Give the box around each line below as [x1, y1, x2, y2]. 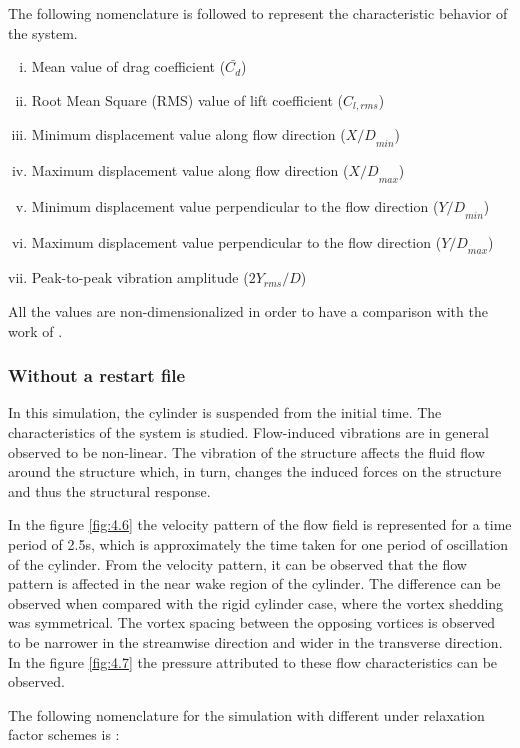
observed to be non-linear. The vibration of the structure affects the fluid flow [8, 441, 485, 462]
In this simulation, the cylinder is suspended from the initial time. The [8, 402, 442, 423]
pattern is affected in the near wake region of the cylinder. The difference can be [8, 573, 501, 594]
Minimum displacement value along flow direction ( [31, 124, 346, 145]
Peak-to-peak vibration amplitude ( [31, 267, 249, 288]
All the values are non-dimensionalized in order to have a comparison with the [8, 301, 488, 322]
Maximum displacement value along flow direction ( [31, 160, 349, 181]
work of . [8, 320, 63, 341]
